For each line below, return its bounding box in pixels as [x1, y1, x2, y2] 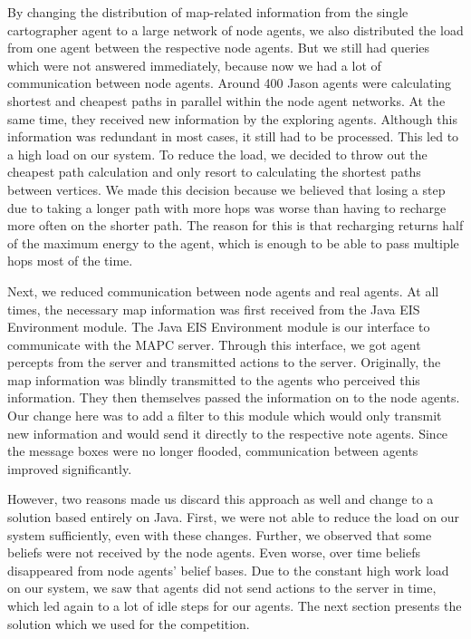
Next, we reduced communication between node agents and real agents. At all [7, 281, 439, 300]
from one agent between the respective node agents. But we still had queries [7, 38, 430, 57]
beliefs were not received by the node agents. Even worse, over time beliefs [7, 543, 420, 562]
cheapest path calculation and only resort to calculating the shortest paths [7, 162, 421, 181]
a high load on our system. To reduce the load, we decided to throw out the [7, 144, 428, 163]
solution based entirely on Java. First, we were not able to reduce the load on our [7, 508, 459, 527]
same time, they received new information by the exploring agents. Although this [7, 109, 457, 128]
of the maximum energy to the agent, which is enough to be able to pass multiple [7, 233, 459, 252]
